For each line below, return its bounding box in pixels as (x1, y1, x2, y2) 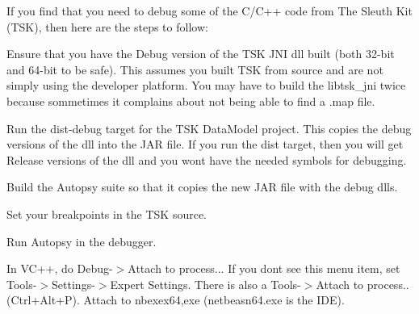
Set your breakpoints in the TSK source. (6, 205, 207, 222)
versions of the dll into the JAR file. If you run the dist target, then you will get (6, 136, 404, 153)
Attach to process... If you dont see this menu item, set (128, 260, 400, 277)
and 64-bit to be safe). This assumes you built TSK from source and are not (6, 61, 383, 77)
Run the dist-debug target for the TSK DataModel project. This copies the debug (6, 119, 412, 136)
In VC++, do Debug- (6, 260, 113, 277)
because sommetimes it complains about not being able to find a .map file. (6, 92, 375, 109)
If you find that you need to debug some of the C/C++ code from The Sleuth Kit (6, 2, 413, 19)
